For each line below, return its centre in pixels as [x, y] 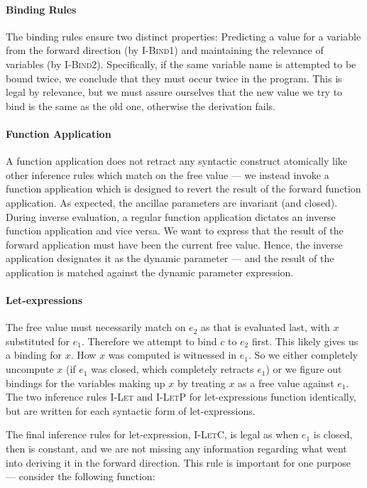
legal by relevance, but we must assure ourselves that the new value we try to [174, 92]
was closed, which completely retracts [172, 369]
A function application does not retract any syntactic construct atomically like [177, 161]
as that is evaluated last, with [265, 327]
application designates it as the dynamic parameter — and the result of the [170, 258]
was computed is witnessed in [172, 355]
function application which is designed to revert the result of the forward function [183, 189]
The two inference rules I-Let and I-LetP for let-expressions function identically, [181, 397]
